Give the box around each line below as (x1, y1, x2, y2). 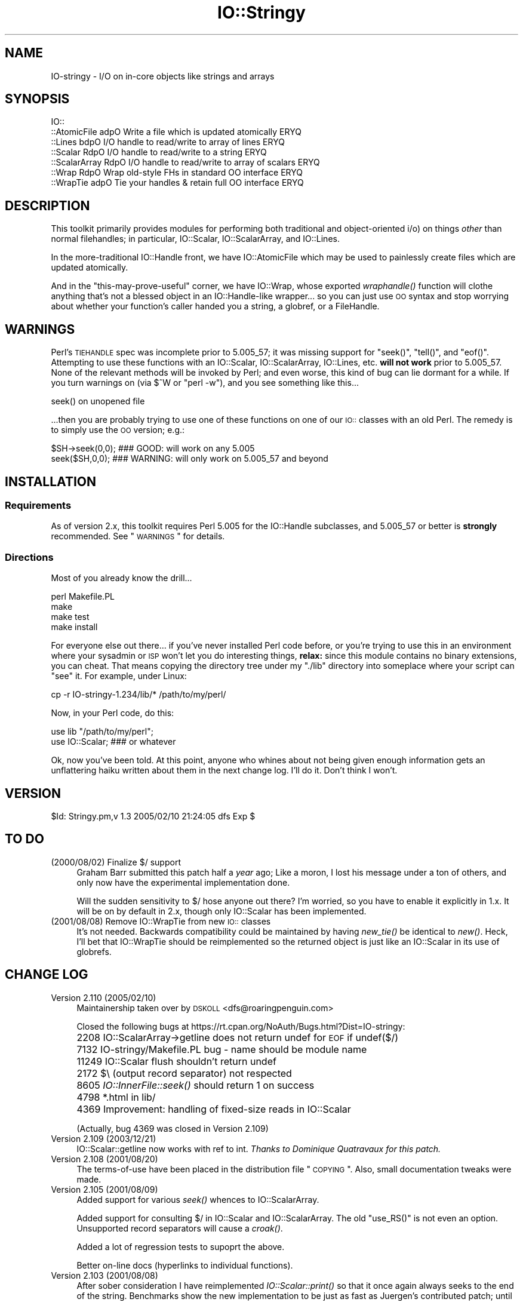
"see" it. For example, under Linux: (51, 671, 187, 681)
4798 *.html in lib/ (76, 1091, 156, 1103)
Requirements (5, 499, 72, 511)
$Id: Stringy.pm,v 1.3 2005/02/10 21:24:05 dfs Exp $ (51, 810, 256, 821)
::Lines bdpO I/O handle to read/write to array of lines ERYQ (51, 137, 285, 148)
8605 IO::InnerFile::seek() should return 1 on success (76, 1079, 315, 1091)
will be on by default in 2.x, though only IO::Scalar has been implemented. (76, 905, 367, 916)
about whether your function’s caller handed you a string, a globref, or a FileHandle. (51, 301, 380, 312)
